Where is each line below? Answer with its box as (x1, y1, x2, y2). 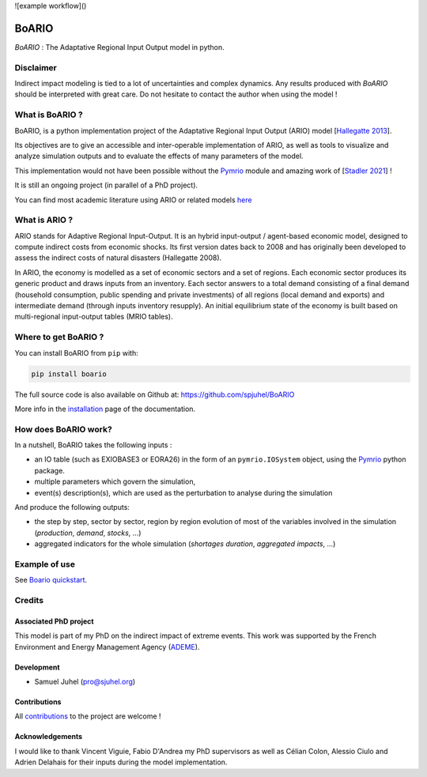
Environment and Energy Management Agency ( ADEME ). (14, 642, 200, 651)
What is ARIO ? (14, 214, 74, 225)
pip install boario (31, 369, 107, 379)
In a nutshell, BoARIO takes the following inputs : (14, 440, 172, 450)
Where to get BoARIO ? (14, 332, 104, 343)
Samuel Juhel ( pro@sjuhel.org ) (34, 677, 136, 687)
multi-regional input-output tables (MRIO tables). (14, 312, 173, 322)
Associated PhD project (14, 617, 94, 626)
